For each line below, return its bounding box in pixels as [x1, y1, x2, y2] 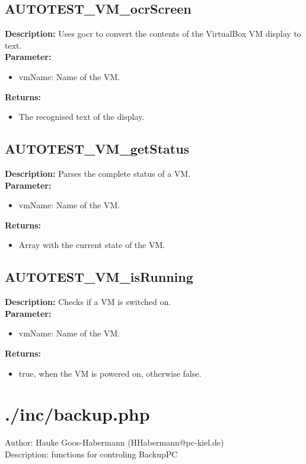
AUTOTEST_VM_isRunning [5, 268, 193, 286]
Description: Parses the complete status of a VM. [5, 167, 191, 179]
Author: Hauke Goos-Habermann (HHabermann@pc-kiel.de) [5, 436, 224, 449]
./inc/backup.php [5, 402, 150, 426]
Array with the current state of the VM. [18, 239, 165, 251]
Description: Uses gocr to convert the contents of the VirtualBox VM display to [5, 27, 301, 40]
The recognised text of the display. [18, 110, 145, 123]
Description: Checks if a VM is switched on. [5, 295, 171, 308]
